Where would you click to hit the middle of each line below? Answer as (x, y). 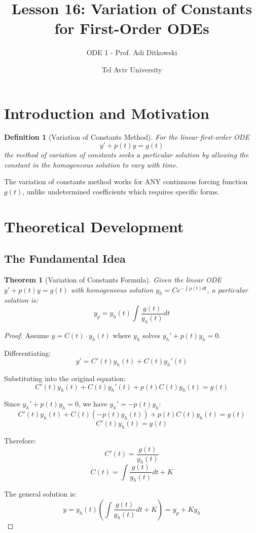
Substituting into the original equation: (65, 378)
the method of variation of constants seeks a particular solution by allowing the (126, 155)
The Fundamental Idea (65, 258)
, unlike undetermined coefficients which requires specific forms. (121, 191)
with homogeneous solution (112, 289)
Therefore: (20, 440)
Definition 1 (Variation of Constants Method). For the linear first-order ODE (127, 137)
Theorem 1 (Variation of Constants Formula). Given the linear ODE (113, 279)
